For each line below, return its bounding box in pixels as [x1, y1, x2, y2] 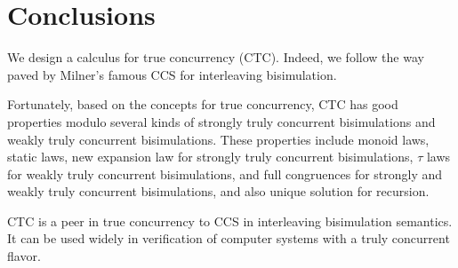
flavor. [7, 247, 41, 265]
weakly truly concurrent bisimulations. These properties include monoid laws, [7, 130, 430, 148]
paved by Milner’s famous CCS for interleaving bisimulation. [7, 65, 337, 83]
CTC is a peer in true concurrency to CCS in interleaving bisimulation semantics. [7, 211, 453, 230]
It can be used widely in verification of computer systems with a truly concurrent [7, 229, 450, 248]
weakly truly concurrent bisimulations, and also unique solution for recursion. [7, 182, 430, 201]
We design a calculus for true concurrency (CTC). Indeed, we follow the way [7, 48, 424, 67]
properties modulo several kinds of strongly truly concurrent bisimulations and [7, 112, 436, 130]
